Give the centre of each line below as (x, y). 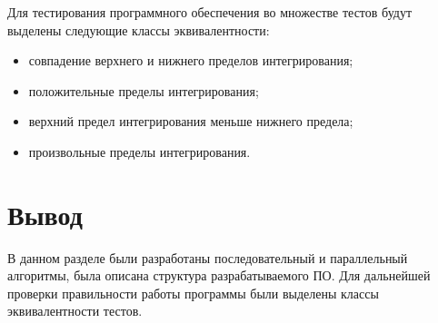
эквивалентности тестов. (75, 311)
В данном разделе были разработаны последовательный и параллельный (208, 257)
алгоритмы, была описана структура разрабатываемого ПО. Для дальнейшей (219, 275)
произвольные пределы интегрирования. (139, 151)
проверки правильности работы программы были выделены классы (193, 293)
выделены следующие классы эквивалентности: (139, 29)
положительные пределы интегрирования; (144, 90)
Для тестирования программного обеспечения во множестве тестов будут (210, 12)
